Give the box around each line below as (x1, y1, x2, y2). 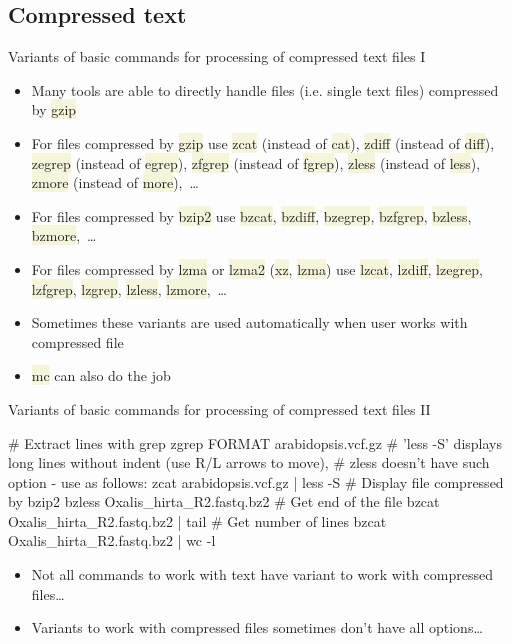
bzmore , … (31, 225, 97, 246)
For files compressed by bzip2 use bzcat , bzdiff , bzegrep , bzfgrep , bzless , (31, 205, 472, 226)
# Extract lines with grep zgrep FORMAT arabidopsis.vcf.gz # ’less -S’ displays (8, 432, 502, 453)
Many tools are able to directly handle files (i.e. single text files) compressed (31, 79, 499, 100)
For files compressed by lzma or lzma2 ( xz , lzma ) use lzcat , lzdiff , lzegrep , (31, 258, 483, 279)
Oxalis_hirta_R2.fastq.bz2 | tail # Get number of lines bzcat (8, 510, 387, 531)
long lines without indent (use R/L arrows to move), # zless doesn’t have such (8, 452, 490, 473)
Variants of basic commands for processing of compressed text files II (8, 398, 431, 419)
